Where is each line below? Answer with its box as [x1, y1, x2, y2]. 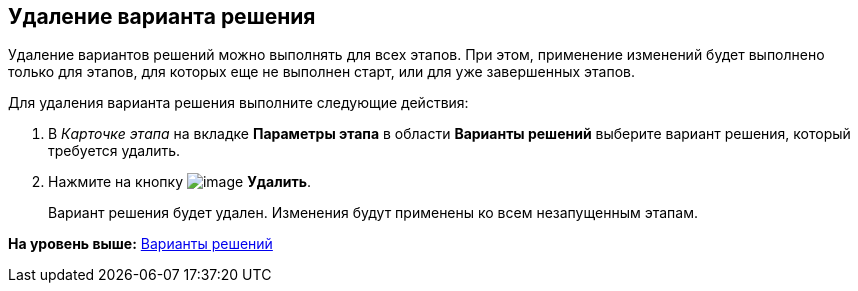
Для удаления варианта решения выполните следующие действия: [8, 94, 469, 112]
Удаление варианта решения [8, 4, 316, 29]
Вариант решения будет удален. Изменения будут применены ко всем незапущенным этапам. [48, 204, 698, 222]
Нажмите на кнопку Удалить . [48, 173, 311, 191]
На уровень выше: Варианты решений [8, 235, 273, 253]
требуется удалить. [48, 142, 181, 160]
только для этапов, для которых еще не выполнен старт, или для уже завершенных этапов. [8, 63, 635, 81]
